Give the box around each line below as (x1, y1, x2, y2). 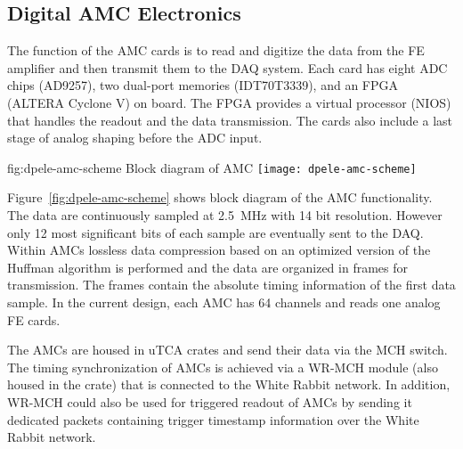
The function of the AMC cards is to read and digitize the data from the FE (7, 41, 425, 60)
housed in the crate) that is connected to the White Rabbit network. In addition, (7, 375, 451, 394)
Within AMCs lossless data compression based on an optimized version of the (7, 241, 431, 259)
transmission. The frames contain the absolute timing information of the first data (7, 275, 456, 294)
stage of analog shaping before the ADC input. (7, 128, 263, 147)
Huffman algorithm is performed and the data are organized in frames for (7, 257, 409, 276)
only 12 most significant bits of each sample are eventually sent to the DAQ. (7, 223, 424, 241)
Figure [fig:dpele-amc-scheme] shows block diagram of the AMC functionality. (7, 188, 433, 207)
